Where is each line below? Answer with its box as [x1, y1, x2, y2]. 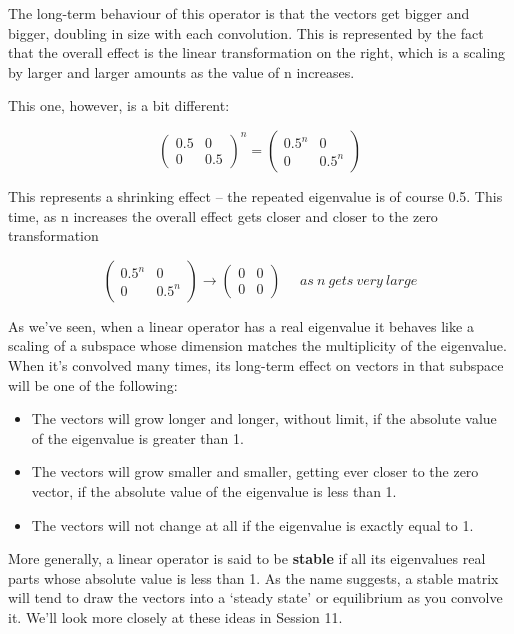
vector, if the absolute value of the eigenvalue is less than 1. [31, 480, 397, 501]
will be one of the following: [8, 374, 178, 395]
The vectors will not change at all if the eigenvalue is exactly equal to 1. [31, 514, 474, 535]
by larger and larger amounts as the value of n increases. [8, 61, 355, 82]
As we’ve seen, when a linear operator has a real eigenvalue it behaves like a [8, 315, 474, 336]
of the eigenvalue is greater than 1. [31, 427, 244, 448]
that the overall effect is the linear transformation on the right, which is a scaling [8, 42, 506, 63]
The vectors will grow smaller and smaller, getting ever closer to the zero [31, 461, 479, 482]
